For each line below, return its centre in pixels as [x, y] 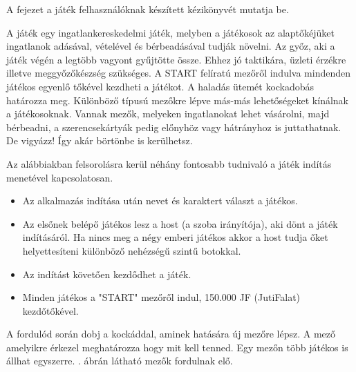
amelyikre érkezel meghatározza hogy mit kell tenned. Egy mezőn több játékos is [177, 347]
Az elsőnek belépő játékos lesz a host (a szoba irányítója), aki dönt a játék [180, 223]
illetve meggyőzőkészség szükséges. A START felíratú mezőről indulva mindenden [178, 73]
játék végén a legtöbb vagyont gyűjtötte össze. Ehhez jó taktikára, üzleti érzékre [176, 59]
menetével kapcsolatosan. [60, 177]
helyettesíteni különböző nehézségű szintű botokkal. [132, 250]
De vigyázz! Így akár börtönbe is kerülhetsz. [100, 140]
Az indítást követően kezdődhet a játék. [107, 274]
